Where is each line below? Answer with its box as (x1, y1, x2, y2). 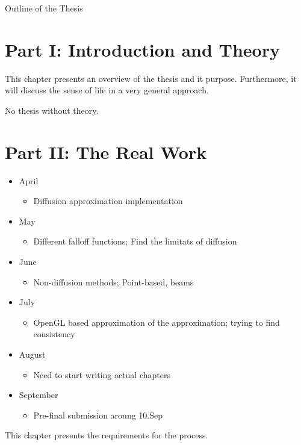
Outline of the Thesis (5, 2, 83, 14)
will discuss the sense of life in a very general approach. (5, 84, 209, 96)
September (19, 388, 58, 401)
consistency (33, 328, 75, 340)
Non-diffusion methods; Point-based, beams (33, 275, 194, 288)
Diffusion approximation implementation (33, 194, 183, 207)
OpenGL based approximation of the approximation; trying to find (33, 316, 280, 328)
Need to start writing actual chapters (33, 368, 170, 381)
